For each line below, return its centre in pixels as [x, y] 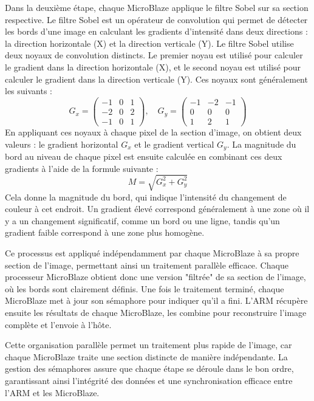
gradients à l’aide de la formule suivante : [82, 168]
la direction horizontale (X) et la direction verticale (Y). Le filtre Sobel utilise [149, 43]
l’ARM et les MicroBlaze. [52, 392]
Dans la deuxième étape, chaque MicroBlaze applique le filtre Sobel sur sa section [157, 7]
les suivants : [29, 91]
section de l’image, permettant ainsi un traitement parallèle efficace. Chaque [147, 265]
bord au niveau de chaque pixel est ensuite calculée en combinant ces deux [144, 156]
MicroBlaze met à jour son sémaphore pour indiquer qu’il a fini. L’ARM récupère [156, 300]
